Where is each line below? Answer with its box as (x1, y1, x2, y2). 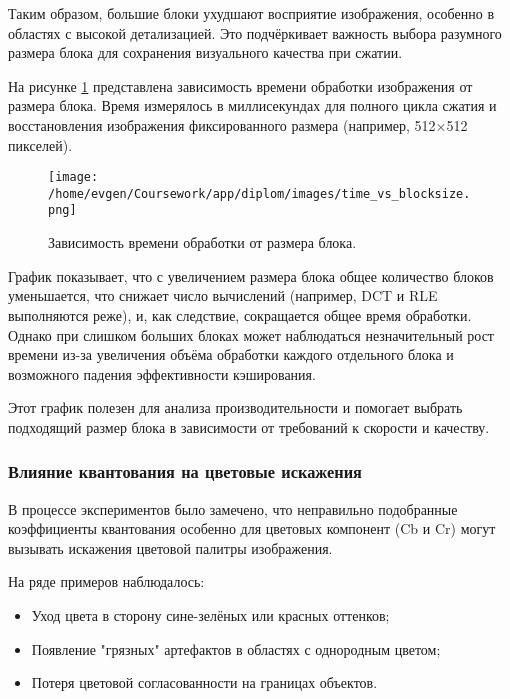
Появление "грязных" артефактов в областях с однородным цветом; (31, 638, 441, 659)
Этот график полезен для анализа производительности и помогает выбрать (8, 397, 463, 418)
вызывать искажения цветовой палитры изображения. (8, 537, 333, 558)
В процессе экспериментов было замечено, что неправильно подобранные (8, 498, 458, 519)
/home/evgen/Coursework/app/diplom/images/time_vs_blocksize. (48, 186, 471, 201)
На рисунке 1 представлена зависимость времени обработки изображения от (8, 75, 473, 96)
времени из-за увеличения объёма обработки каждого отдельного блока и (8, 344, 454, 365)
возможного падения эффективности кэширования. (8, 363, 316, 384)
